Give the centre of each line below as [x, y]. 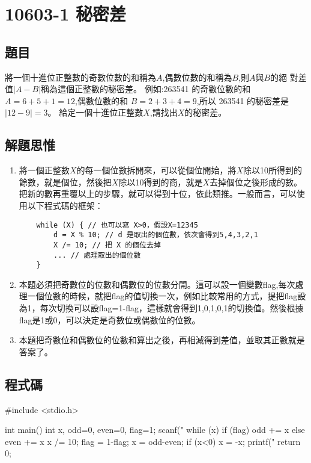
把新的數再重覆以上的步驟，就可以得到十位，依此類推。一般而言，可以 [158, 194]
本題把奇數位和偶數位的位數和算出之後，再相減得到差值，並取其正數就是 [162, 340]
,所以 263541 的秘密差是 [243, 100]
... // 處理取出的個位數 [97, 255]
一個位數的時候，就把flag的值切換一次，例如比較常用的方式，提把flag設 [167, 296]
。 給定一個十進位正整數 [95, 112]
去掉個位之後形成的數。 [255, 182]
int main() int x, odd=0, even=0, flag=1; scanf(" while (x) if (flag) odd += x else [155, 430]
